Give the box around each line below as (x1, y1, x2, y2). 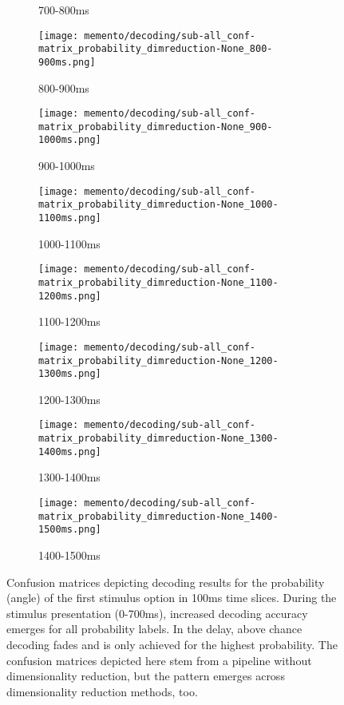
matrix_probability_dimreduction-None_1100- (38, 276, 279, 288)
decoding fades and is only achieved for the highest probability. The (6, 636, 338, 652)
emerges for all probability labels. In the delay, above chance (6, 620, 302, 637)
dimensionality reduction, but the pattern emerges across (6, 667, 285, 684)
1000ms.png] (38, 134, 101, 146)
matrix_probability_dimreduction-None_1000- (38, 199, 279, 211)
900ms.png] (38, 56, 96, 68)
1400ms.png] (38, 446, 101, 457)
